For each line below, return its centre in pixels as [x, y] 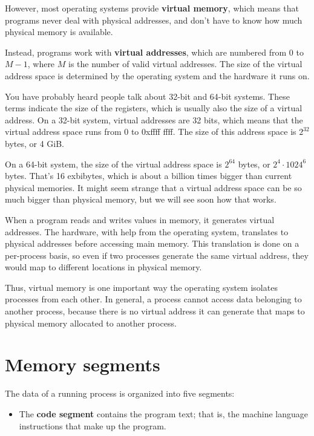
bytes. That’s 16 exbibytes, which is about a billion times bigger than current [149, 176]
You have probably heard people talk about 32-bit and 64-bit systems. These [147, 96]
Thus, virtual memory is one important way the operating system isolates [141, 287]
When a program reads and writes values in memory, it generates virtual [140, 219]
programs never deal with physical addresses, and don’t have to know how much [154, 20]
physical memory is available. [59, 32]
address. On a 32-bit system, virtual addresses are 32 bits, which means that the [154, 119]
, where [41, 64]
